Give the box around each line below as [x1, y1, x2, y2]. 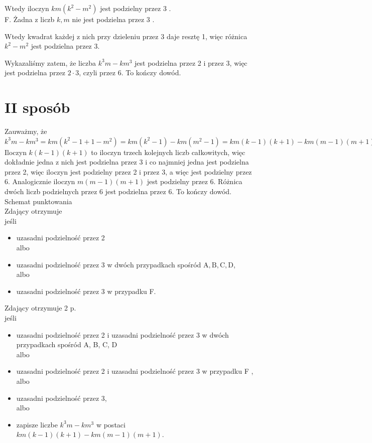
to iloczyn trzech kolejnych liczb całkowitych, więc [91, 146, 245, 157]
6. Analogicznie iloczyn [5, 176, 75, 187]
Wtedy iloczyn [5, 3, 49, 13]
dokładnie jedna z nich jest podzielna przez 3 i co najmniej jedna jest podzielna [5, 157, 249, 167]
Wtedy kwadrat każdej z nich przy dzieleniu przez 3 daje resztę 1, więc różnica [5, 31, 247, 41]
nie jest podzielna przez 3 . [72, 14, 155, 24]
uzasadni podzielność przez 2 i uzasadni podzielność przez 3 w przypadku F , [16, 366, 254, 376]
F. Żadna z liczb [5, 14, 55, 24]
